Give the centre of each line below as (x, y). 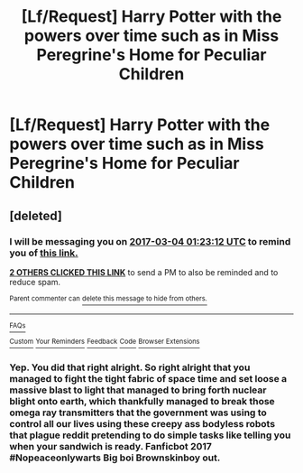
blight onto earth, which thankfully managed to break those (142, 402)
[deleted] (36, 215)
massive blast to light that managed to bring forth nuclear (138, 390)
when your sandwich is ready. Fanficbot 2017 (110, 447)
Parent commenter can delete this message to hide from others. (108, 298)
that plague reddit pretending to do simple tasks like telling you (150, 435)
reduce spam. (35, 282)
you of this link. (44, 253)
